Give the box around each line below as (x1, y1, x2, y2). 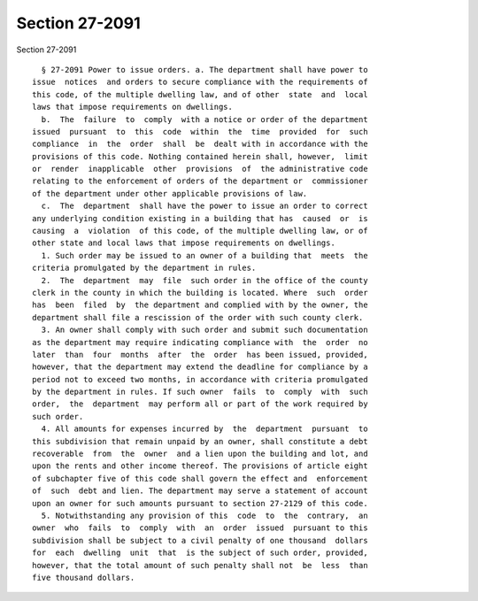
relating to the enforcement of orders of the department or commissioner (32, 176, 368, 186)
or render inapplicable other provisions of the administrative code (32, 164, 368, 174)
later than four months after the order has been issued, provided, (32, 350, 368, 359)
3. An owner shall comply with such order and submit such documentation (41, 325, 368, 335)
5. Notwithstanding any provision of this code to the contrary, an (41, 511, 368, 520)
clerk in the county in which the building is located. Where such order (32, 288, 368, 297)
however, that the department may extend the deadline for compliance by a (32, 362, 368, 372)
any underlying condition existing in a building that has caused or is (32, 213, 368, 223)
